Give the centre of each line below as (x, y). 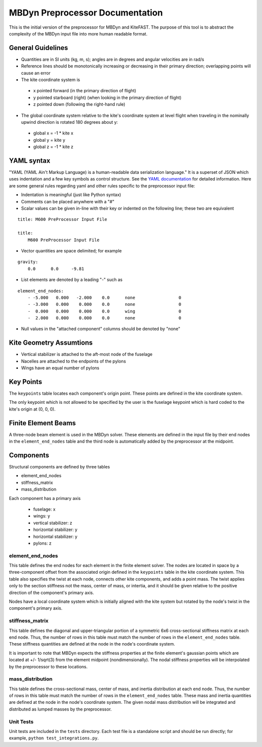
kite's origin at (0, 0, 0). (32, 409)
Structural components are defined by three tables (59, 467)
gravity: (28, 262)
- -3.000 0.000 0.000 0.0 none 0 (104, 304)
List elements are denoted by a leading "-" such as (72, 280)
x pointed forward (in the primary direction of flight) (85, 91)
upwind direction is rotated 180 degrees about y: (70, 122)
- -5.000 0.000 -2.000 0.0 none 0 (104, 298)
